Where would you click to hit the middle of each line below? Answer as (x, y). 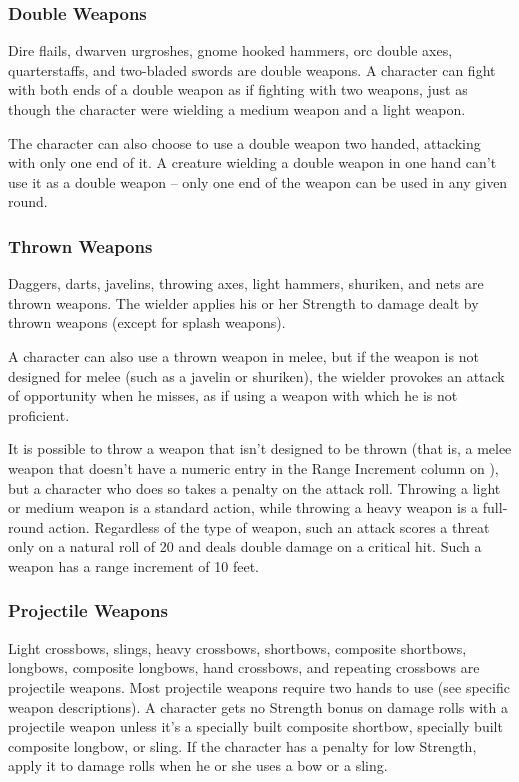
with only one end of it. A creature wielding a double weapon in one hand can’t (252, 162)
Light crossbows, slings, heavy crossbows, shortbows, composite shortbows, (237, 647)
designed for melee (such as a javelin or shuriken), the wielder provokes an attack (256, 375)
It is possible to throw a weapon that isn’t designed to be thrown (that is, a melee (260, 448)
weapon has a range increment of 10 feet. (133, 565)
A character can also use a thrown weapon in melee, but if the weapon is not (243, 355)
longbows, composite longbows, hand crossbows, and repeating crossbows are (244, 667)
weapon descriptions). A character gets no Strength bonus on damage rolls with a (258, 706)
